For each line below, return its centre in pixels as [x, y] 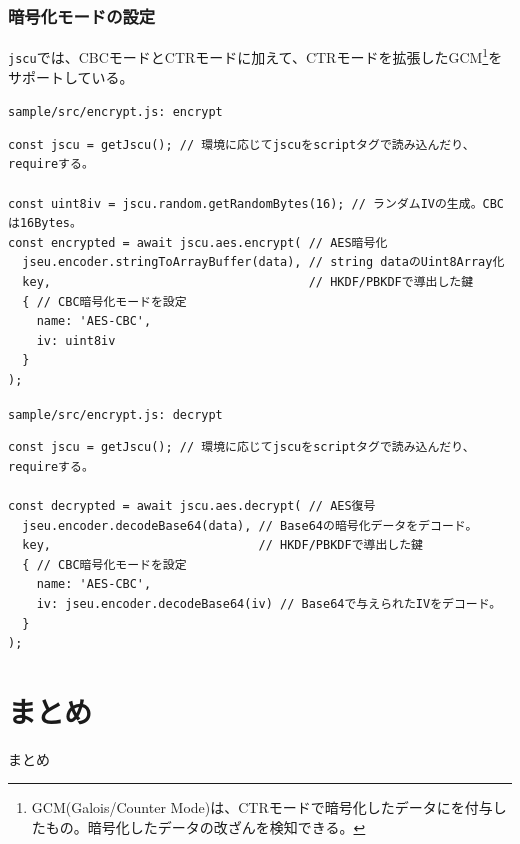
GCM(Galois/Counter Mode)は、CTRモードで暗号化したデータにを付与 [262, 807]
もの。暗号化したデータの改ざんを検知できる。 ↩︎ [205, 827]
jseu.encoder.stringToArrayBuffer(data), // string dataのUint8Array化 [263, 262]
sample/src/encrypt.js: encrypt [115, 112]
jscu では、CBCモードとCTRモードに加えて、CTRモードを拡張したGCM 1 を [255, 55]
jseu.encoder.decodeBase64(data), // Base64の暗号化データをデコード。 [250, 525]
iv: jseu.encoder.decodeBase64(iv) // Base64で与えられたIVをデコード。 [269, 603]
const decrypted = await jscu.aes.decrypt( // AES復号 [192, 505]
